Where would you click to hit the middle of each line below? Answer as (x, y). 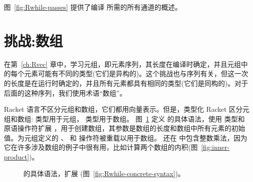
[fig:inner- (215, 147)
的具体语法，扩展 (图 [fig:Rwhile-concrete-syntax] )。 (104, 173)
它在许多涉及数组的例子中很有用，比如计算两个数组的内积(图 (101, 147)
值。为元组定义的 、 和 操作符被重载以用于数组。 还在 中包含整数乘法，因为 (126, 137)
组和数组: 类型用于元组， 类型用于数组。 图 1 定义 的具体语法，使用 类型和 (124, 118)
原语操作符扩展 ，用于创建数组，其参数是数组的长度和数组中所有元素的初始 (125, 128)
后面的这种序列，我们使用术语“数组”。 (65, 92)
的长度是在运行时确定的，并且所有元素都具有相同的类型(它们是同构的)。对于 (126, 83)
